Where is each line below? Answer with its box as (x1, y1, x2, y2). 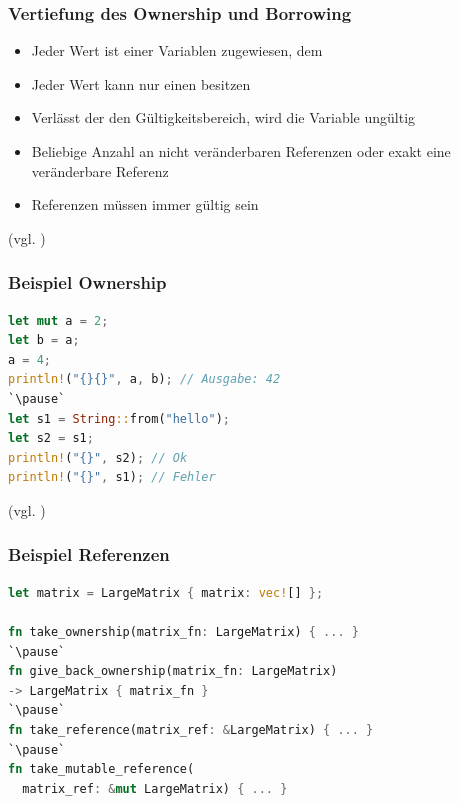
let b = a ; (8, 333, 80, 348)
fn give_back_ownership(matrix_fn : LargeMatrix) (8, 664, 338, 679)
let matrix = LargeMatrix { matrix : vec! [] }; (8, 585, 324, 600)
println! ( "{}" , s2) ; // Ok (8, 450, 188, 465)
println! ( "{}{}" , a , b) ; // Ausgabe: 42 (8, 372, 281, 387)
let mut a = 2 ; (8, 313, 109, 328)
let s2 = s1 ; (8, 431, 94, 446)
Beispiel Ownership (8, 270, 167, 295)
